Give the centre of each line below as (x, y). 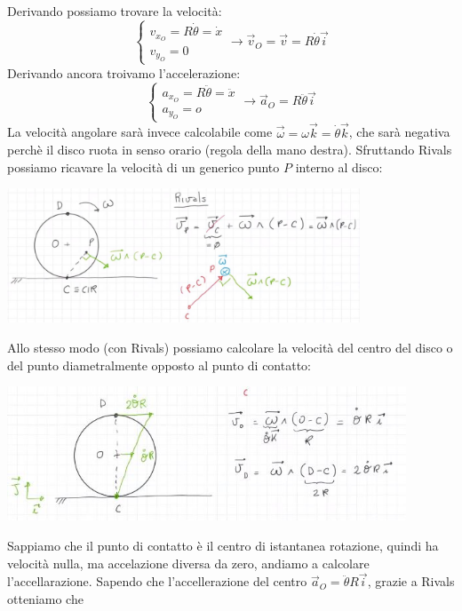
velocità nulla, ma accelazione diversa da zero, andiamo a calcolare (188, 563)
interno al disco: (339, 167)
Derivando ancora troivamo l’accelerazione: (124, 72)
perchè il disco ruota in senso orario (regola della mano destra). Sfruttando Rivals (230, 150)
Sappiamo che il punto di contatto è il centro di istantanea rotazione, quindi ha (223, 546)
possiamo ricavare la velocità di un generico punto (143, 167)
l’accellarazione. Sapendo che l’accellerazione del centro (157, 581)
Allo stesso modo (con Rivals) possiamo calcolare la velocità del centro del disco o (230, 348)
